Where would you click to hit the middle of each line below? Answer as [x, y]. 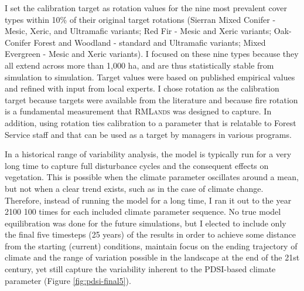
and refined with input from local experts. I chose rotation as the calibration [142, 88]
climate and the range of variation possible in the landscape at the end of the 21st [152, 257]
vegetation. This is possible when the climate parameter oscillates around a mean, [152, 177]
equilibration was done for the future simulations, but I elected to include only [146, 223]
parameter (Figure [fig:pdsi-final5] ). [68, 280]
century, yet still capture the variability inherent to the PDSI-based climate [140, 269]
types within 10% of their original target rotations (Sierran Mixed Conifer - [140, 19]
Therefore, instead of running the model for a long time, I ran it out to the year [148, 200]
